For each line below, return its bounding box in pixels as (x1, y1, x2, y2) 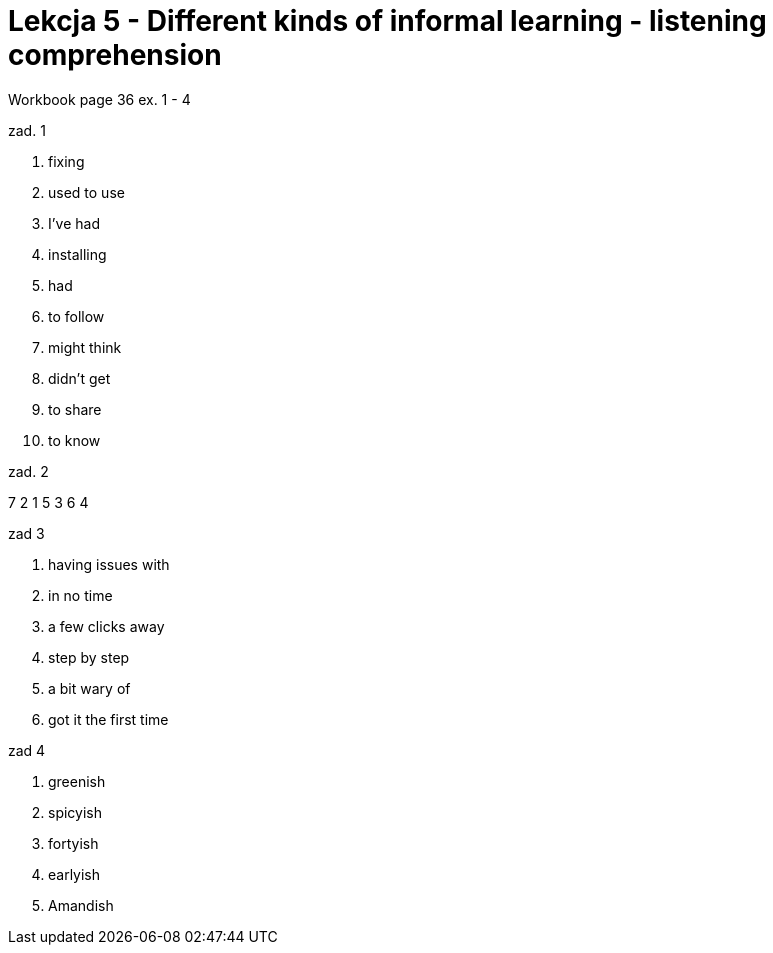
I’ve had (48, 214, 101, 232)
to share (48, 400, 102, 418)
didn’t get (48, 369, 111, 387)
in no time (48, 586, 113, 604)
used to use (48, 183, 125, 201)
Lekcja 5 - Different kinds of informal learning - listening (8, 4, 767, 38)
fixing (48, 152, 85, 170)
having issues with (48, 555, 170, 573)
